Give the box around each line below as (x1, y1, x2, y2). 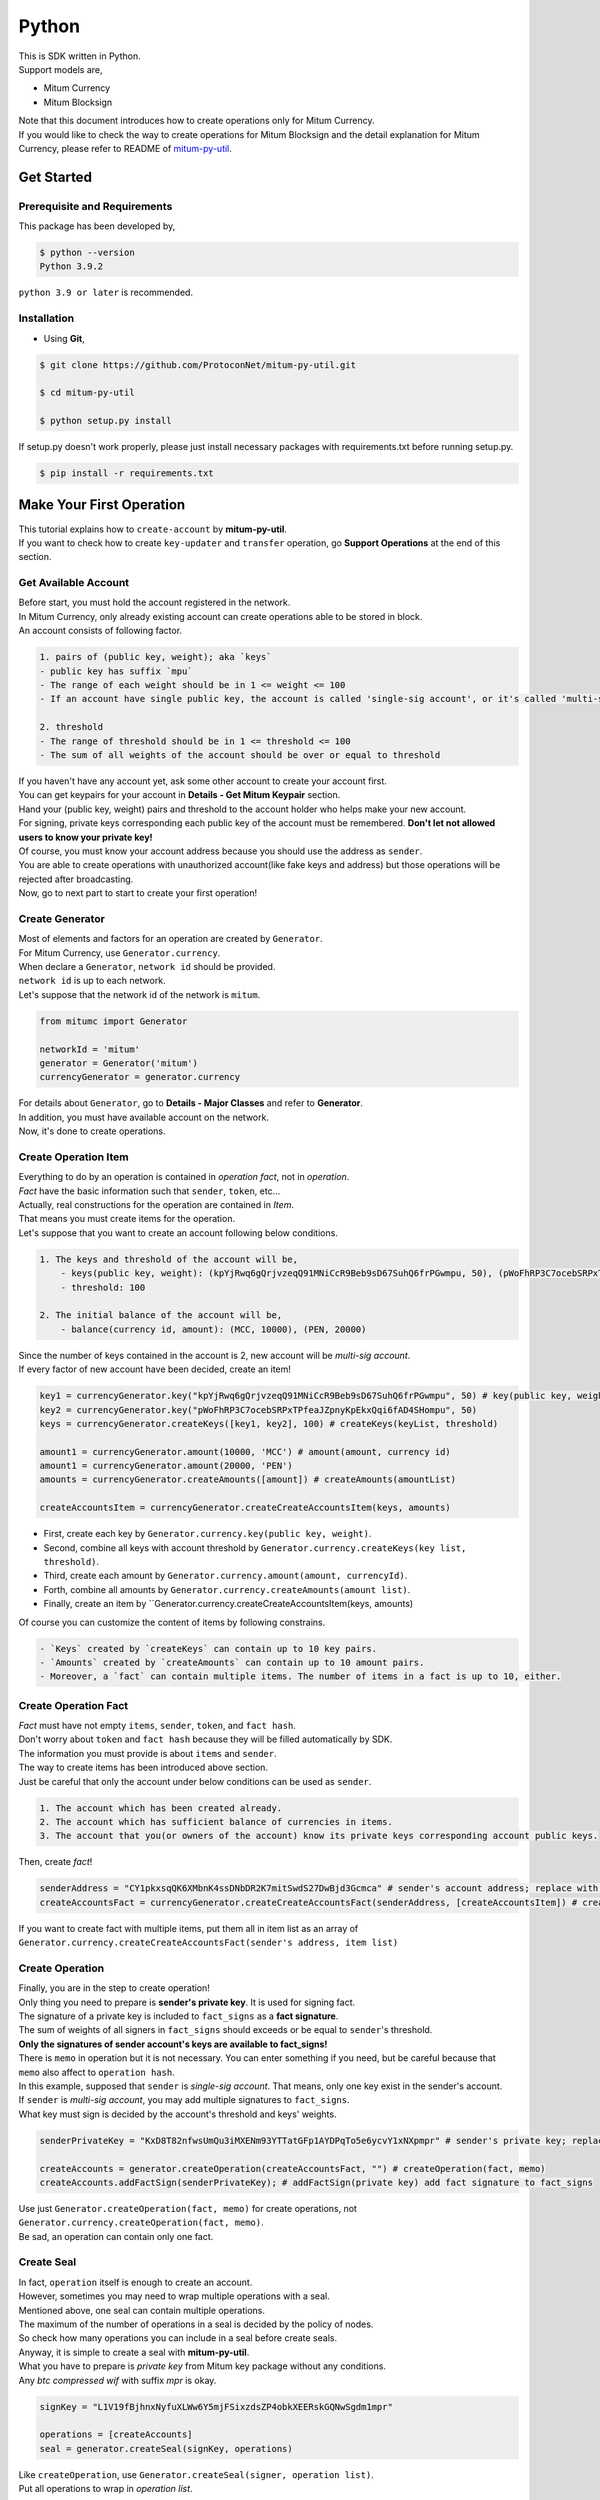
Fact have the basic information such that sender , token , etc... (18, 1185, 281, 1197)
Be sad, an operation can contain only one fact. (18, 2230, 214, 2242)
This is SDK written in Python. (18, 50, 142, 62)
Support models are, (18, 63, 104, 75)
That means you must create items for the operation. (18, 1213, 235, 1225)
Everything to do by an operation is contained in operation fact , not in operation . (18, 1171, 350, 1183)
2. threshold (39, 721, 104, 733)
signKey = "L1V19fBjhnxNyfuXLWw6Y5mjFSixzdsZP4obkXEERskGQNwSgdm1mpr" (39, 2401, 394, 2412)
